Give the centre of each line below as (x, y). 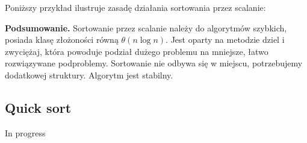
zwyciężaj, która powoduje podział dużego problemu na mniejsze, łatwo (137, 51)
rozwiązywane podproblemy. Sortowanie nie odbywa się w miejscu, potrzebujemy (154, 63)
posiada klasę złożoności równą (62, 40)
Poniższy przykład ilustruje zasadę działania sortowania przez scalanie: (135, 7)
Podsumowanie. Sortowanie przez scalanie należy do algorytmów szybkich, (146, 27)
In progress (25, 132)
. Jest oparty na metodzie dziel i (225, 40)
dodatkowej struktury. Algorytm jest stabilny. (89, 75)
